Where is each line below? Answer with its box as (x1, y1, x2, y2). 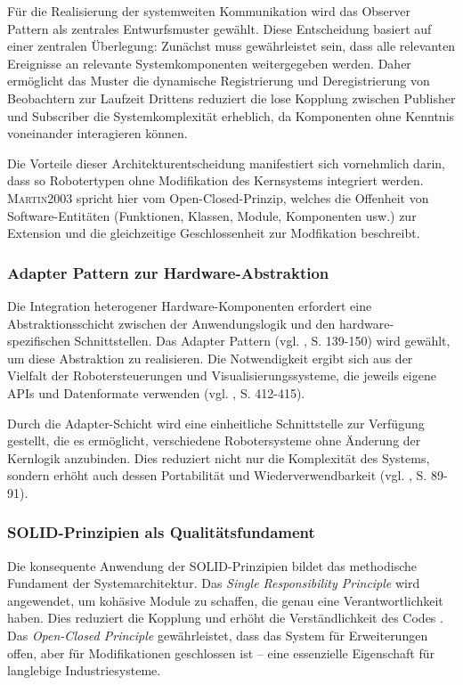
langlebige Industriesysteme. (7, 661, 161, 680)
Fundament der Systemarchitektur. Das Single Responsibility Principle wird (7, 574, 420, 592)
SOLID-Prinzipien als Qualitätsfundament (7, 521, 315, 543)
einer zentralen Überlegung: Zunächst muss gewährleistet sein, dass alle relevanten (7, 37, 456, 55)
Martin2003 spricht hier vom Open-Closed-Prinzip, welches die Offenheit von (7, 188, 429, 207)
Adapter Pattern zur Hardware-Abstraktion (7, 261, 329, 283)
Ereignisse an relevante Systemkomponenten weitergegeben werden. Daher (7, 53, 411, 72)
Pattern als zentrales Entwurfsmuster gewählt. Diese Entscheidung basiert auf (7, 19, 432, 37)
